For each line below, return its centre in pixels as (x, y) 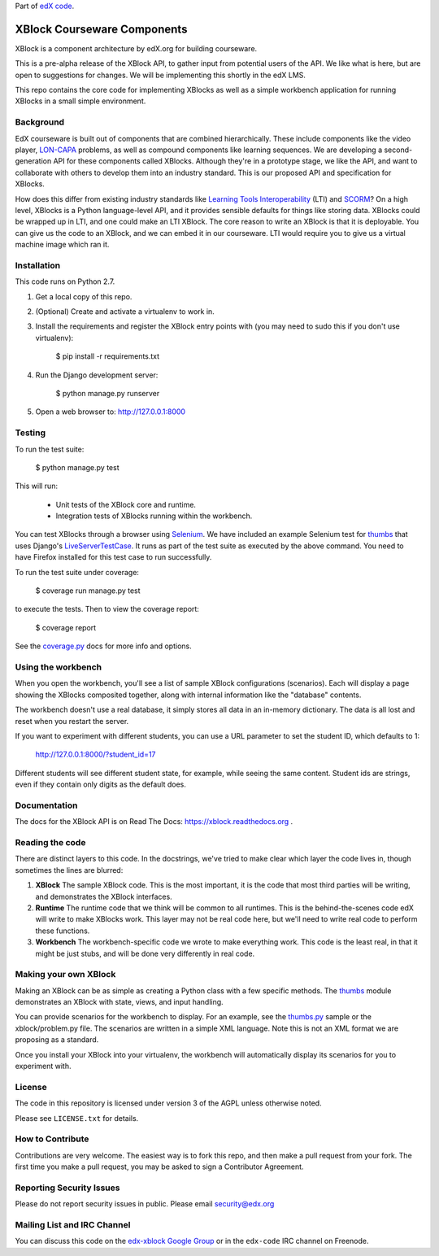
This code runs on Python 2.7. (65, 281)
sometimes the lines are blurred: (69, 870)
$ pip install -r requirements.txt (108, 356)
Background (40, 122)
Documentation (46, 805)
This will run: (37, 486)
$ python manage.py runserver (108, 393)
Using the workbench (58, 667)
